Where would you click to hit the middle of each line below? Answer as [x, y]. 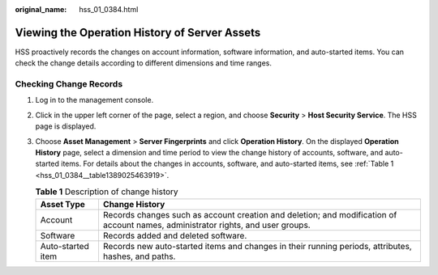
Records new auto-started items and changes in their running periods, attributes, [258, 246]
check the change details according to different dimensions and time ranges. [143, 63]
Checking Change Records [69, 84]
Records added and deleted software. [175, 235]
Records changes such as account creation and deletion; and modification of [250, 214]
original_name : [41, 9]
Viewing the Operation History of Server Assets [138, 32]
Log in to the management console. [94, 100]
